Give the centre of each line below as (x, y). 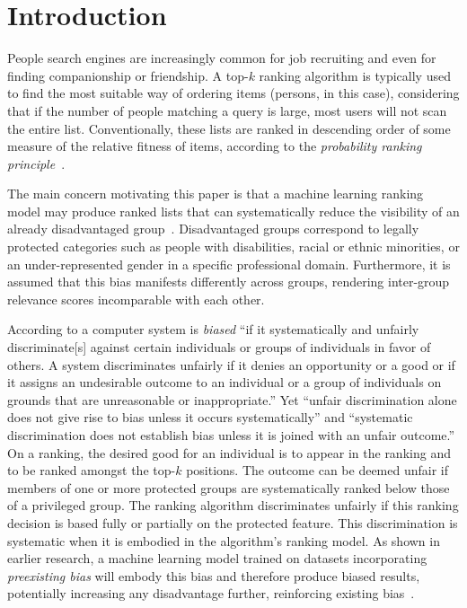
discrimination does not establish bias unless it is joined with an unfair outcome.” (231, 435)
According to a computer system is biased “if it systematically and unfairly (213, 329)
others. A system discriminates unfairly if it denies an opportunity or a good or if (231, 364)
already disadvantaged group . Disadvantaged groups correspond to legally (213, 229)
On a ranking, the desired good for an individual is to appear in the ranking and (229, 452)
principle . (36, 163)
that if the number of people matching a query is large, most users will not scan (227, 110)
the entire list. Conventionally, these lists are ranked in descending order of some (229, 128)
